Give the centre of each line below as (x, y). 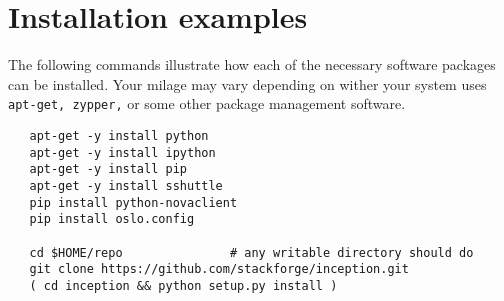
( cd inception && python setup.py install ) (183, 285)
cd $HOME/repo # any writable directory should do (251, 252)
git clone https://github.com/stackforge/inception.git (219, 269)
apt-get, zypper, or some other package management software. (207, 103)
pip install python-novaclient (133, 202)
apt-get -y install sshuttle (126, 185)
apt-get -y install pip (108, 169)
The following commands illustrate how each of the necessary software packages (252, 64)
